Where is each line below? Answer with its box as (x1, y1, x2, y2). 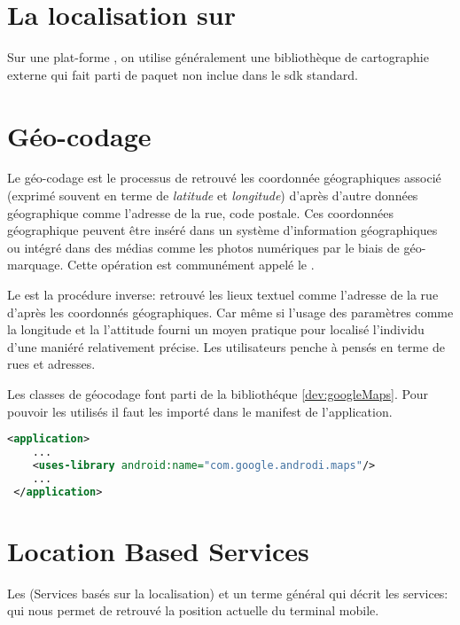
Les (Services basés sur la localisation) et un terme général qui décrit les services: (7, 583, 448, 602)
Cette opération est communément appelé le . (67, 255, 315, 274)
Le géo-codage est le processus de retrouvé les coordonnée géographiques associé (7, 168, 441, 187)
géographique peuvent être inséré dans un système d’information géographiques (7, 221, 438, 239)
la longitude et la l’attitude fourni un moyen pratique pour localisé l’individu (7, 320, 425, 339)
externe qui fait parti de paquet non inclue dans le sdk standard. (7, 65, 358, 83)
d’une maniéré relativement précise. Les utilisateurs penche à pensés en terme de (7, 337, 445, 355)
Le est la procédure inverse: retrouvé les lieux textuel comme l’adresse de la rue (7, 285, 439, 303)
